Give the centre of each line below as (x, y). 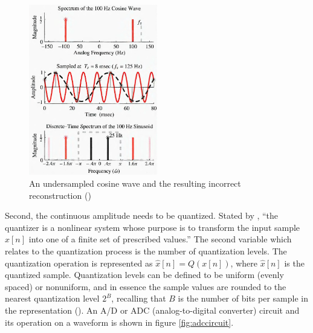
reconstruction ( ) (60, 195)
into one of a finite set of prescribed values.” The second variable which (160, 239)
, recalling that (139, 298)
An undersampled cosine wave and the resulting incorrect (135, 183)
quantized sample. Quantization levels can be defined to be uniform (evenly (144, 275)
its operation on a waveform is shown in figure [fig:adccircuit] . (119, 322)
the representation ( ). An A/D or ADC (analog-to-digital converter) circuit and (152, 310)
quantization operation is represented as (79, 263)
